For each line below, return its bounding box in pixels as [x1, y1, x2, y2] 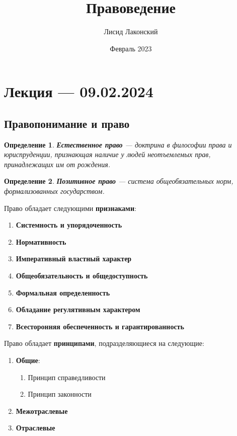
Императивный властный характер [16, 253, 132, 264]
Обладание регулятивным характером [16, 304, 140, 315]
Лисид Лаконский [104, 26, 158, 37]
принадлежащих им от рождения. [4, 159, 110, 169]
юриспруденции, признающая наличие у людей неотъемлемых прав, [4, 149, 211, 160]
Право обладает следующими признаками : [4, 202, 136, 213]
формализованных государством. [4, 186, 105, 196]
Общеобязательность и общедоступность [16, 270, 148, 281]
